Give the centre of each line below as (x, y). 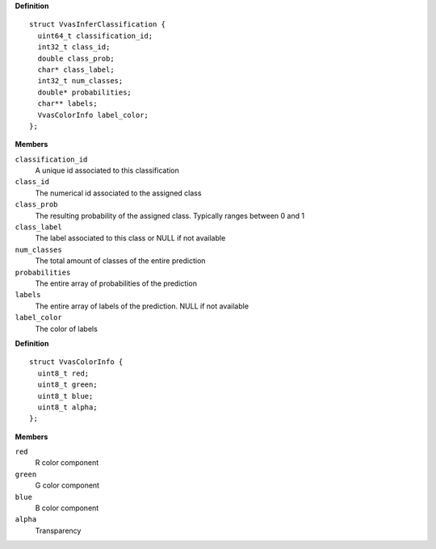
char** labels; (67, 104)
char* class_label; (76, 69)
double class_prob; (76, 58)
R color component (67, 463)
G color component (67, 485)
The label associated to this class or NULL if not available (130, 238)
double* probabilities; (85, 92)
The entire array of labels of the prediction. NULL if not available (142, 306)
